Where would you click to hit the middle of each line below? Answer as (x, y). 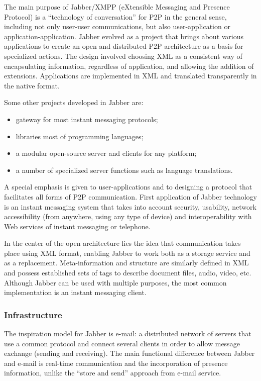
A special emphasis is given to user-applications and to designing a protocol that (128, 187)
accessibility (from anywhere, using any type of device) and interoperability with (128, 216)
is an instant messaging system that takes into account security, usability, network (130, 206)
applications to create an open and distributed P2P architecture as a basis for (124, 46)
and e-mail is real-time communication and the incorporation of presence (116, 363)
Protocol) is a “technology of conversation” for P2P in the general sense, (115, 16)
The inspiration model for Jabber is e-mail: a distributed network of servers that (128, 334)
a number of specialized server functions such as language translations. (124, 170)
